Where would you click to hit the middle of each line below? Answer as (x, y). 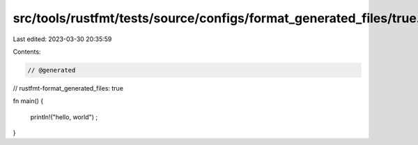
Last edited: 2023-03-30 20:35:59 (62, 39)
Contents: (27, 52)
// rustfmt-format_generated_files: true (68, 88)
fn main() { (28, 101)
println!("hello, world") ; (64, 117)
